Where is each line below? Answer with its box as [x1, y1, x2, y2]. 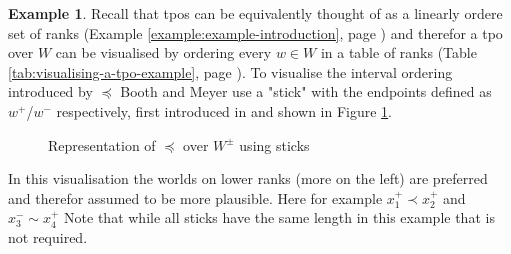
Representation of [48, 134, 156, 155]
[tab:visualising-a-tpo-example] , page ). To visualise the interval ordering [8, 61, 453, 82]
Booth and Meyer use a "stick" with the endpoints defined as [120, 81, 492, 102]
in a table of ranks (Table [320, 42, 477, 63]
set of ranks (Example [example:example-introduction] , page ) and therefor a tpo [8, 22, 503, 43]
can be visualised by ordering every [55, 42, 272, 63]
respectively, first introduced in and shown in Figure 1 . [56, 100, 393, 121]
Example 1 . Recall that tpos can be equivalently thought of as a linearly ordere [8, 3, 503, 23]
